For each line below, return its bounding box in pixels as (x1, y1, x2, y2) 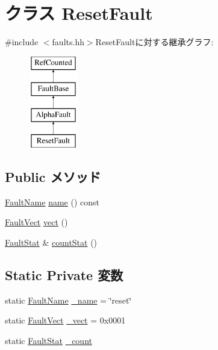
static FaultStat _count (5, 334, 92, 346)
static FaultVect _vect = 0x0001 (5, 314, 126, 327)
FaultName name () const (5, 195, 100, 208)
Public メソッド (5, 167, 101, 186)
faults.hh (52, 36, 84, 48)
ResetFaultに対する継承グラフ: (95, 36, 214, 48)
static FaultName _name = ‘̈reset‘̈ (5, 293, 132, 306)
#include (5, 36, 39, 48)
